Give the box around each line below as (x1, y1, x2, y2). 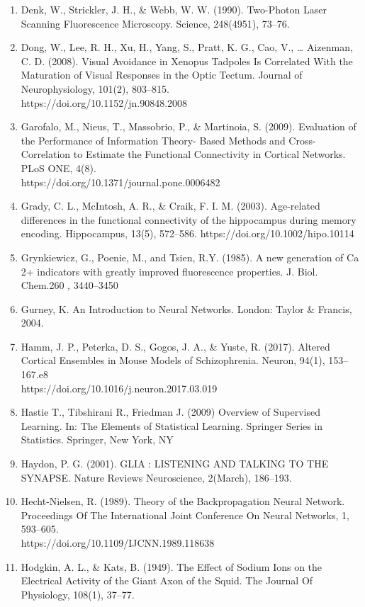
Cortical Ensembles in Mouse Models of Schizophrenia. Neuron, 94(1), (21, 353, 325, 368)
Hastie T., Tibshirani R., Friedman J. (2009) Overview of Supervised (21, 404, 320, 419)
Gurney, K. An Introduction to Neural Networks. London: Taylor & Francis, (21, 301, 352, 316)
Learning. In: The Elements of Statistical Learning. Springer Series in (21, 418, 323, 433)
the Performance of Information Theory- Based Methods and (21, 132, 286, 147)
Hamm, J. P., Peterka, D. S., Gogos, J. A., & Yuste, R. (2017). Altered (21, 339, 330, 353)
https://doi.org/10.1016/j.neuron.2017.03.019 (21, 380, 218, 395)
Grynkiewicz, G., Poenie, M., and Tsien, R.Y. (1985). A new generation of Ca (21, 249, 359, 264)
